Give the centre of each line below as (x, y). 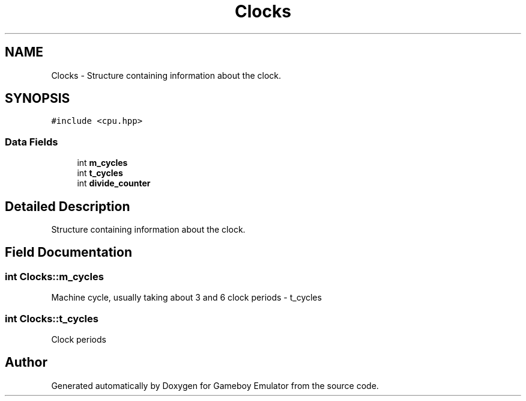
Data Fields (32, 142)
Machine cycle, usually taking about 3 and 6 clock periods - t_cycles (186, 298)
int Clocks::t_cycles (52, 318)
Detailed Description (68, 206)
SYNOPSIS (38, 99)
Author (26, 363)
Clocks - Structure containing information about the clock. (166, 75)
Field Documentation (68, 253)
